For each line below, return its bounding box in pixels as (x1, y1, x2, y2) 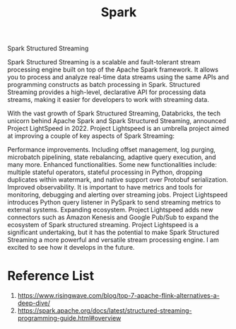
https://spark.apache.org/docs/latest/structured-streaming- (17, 306, 192, 315)
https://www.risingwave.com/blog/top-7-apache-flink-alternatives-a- (17, 292, 220, 300)
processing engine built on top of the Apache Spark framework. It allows (7, 65, 219, 74)
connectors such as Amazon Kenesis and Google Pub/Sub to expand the (7, 213, 219, 221)
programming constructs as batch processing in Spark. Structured (7, 81, 200, 89)
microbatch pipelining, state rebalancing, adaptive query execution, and (7, 153, 217, 161)
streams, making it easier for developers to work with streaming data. (7, 96, 210, 104)
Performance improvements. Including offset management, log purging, (7, 146, 216, 154)
